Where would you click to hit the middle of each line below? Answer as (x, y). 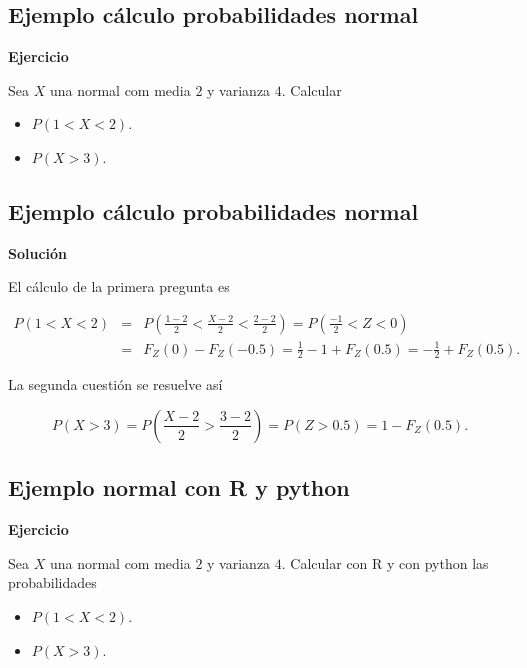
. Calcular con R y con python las (385, 562)
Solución (38, 252)
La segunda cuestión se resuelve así (115, 384)
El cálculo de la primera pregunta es (119, 286)
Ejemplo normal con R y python (179, 487)
